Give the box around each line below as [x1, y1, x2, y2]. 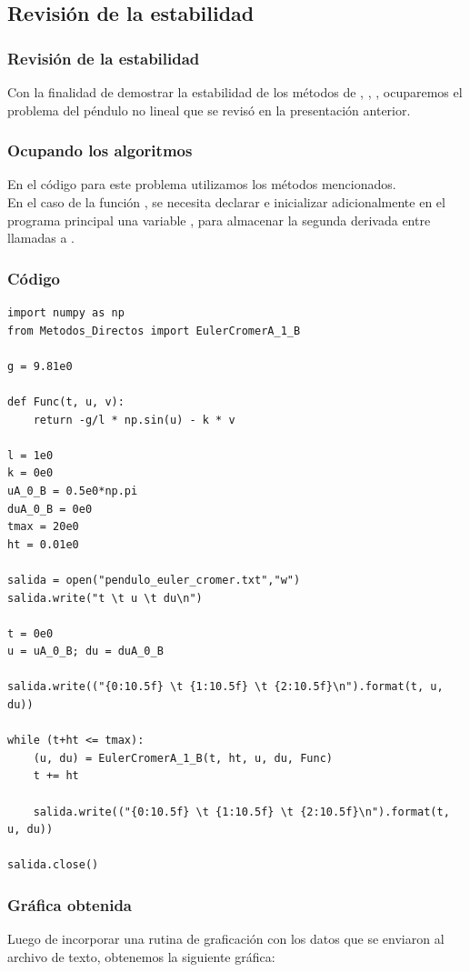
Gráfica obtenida [7, 893, 132, 916]
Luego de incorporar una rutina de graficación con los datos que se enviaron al [7, 929, 445, 948]
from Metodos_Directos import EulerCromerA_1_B [7, 324, 301, 337]
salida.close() [7, 858, 99, 872]
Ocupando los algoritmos [7, 139, 193, 162]
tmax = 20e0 [7, 520, 79, 534]
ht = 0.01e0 [7, 537, 79, 551]
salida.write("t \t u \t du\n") [7, 591, 203, 605]
